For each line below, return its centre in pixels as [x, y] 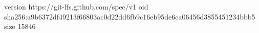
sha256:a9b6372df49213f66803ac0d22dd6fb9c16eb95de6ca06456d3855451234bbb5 [130, 16]
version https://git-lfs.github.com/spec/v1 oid [76, 6]
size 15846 [20, 26]
